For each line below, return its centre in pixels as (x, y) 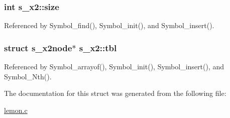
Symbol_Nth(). (28, 76)
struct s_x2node (38, 47)
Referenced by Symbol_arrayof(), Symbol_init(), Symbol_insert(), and (114, 67)
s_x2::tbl (98, 47)
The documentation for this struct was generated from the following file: (115, 93)
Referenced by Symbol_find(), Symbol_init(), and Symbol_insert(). (109, 25)
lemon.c (16, 110)
